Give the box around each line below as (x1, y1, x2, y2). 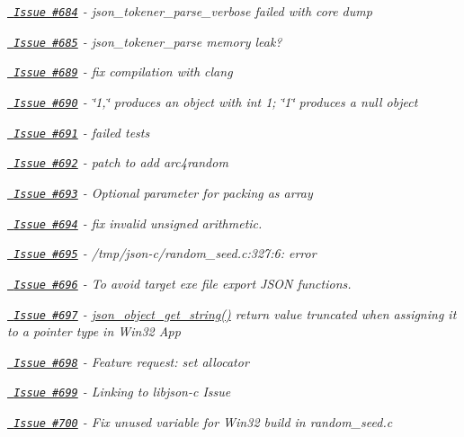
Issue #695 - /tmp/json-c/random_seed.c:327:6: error (13, 244, 317, 263)
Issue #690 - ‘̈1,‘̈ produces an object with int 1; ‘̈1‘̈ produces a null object (13, 92, 418, 111)
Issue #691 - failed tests (13, 122, 150, 141)
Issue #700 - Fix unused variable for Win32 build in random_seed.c (13, 413, 393, 432)
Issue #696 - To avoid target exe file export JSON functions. (13, 273, 352, 292)
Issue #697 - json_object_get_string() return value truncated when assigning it (13, 304, 457, 323)
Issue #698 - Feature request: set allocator (13, 352, 249, 370)
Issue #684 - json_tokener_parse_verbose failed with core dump (13, 2, 372, 20)
